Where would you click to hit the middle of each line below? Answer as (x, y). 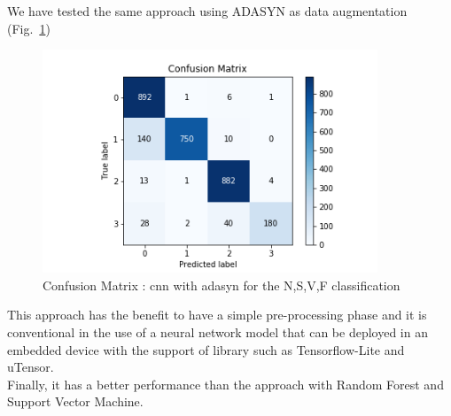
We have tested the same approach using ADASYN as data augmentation (207, 11)
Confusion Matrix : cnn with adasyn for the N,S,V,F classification (222, 285)
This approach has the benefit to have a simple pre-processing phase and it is (217, 315)
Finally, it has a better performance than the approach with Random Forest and (225, 384)
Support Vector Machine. (75, 401)
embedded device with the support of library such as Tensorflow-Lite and (206, 349)
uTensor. (31, 367)
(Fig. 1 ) (29, 28)
